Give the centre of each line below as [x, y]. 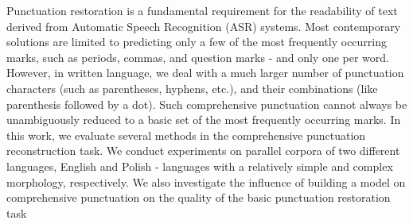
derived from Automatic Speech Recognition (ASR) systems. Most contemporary [204, 26]
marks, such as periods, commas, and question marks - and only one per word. [198, 57]
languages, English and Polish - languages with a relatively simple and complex [200, 166]
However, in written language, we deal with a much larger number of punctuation [205, 73]
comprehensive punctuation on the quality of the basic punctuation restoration [199, 197]
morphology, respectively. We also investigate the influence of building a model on [206, 182]
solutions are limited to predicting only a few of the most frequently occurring [197, 42]
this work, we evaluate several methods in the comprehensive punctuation [186, 135]
